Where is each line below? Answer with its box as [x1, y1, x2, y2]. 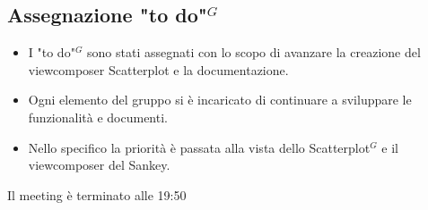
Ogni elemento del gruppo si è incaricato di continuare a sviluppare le [28, 90, 412, 109]
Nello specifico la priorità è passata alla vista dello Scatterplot [28, 138, 371, 156]
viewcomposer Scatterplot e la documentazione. [28, 60, 289, 79]
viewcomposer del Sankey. [28, 155, 170, 174]
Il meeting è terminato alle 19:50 [7, 185, 187, 204]
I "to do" [28, 43, 75, 62]
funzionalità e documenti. [28, 107, 168, 126]
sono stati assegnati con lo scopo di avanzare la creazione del [87, 43, 421, 62]
